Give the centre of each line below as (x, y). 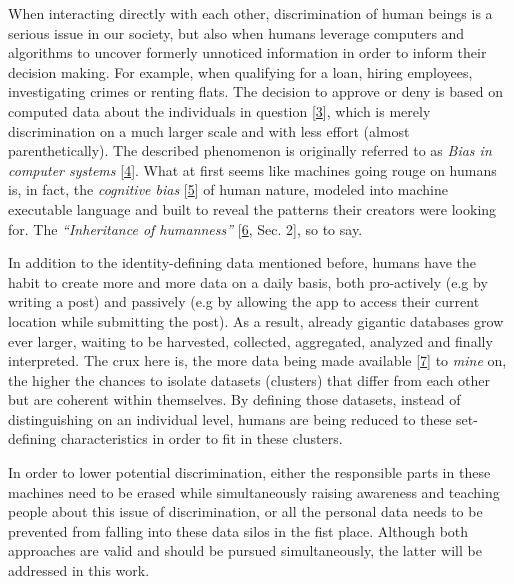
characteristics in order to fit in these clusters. (201, 438)
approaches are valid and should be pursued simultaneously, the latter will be (245, 550)
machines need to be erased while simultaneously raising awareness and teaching (254, 491)
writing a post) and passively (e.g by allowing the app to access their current (244, 301)
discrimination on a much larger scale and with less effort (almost (209, 130)
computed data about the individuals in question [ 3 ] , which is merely (219, 110)
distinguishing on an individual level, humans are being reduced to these (230, 418)
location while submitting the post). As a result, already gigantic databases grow (256, 320)
